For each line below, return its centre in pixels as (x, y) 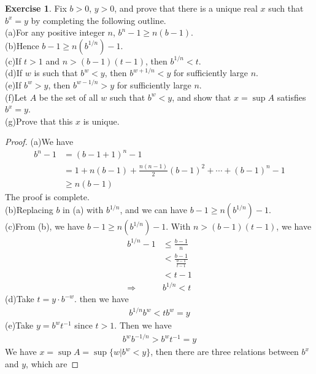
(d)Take (20, 299)
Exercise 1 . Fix (36, 8)
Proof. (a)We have (39, 142)
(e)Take (19, 325)
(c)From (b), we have (45, 226)
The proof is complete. (47, 196)
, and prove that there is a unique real (186, 8)
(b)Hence (22, 45)
